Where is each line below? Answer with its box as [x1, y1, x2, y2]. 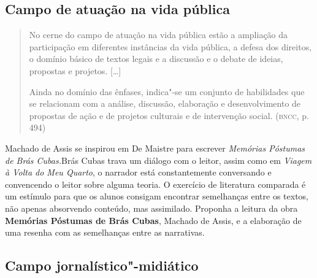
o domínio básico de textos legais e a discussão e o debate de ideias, [29, 52, 283, 65]
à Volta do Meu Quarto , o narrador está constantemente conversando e [5, 166, 272, 179]
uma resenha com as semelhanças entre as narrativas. [5, 226, 205, 239]
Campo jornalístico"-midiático [5, 256, 199, 275]
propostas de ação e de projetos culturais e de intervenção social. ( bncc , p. [29, 109, 309, 122]
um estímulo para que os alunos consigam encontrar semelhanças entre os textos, [5, 190, 308, 203]
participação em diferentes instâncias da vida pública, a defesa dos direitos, [29, 40, 312, 53]
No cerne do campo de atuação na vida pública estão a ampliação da [29, 28, 288, 41]
